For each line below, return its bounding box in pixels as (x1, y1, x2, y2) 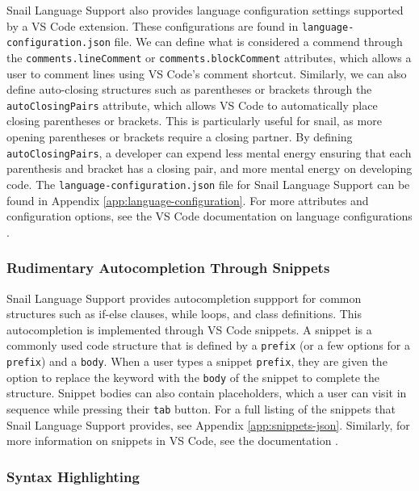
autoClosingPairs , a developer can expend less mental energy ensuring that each (6, 144, 412, 161)
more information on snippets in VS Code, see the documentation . (6, 432, 338, 449)
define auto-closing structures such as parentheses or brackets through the (6, 81, 372, 98)
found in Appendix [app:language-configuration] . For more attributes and (6, 191, 369, 208)
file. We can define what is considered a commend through (114, 33, 403, 50)
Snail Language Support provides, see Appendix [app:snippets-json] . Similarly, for (6, 416, 410, 433)
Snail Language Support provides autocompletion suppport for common (6, 289, 362, 306)
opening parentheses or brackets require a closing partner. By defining (6, 128, 353, 145)
